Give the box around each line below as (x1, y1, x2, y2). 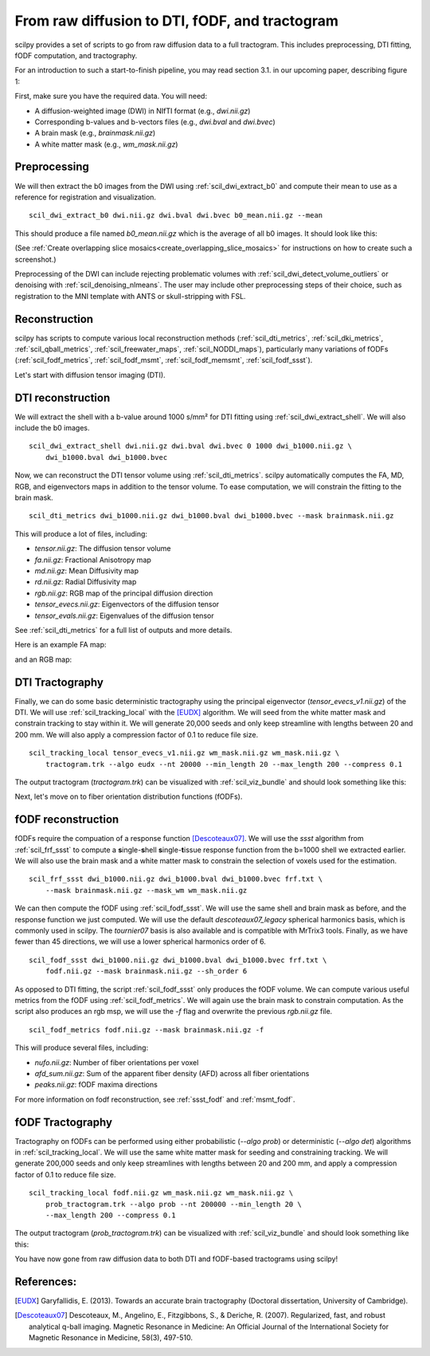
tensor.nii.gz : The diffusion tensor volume (34, 544, 171, 553)
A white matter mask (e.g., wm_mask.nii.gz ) (34, 140, 178, 149)
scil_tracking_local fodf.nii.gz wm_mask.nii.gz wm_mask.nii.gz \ (29, 1189, 294, 1197)
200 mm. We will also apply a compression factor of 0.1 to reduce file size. (14, 729, 259, 739)
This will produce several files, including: (14, 1043, 149, 1052)
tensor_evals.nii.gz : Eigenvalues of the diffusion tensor (34, 611, 214, 620)
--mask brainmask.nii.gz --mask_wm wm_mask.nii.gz (45, 886, 248, 894)
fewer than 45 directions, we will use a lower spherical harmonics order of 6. (14, 937, 267, 946)
